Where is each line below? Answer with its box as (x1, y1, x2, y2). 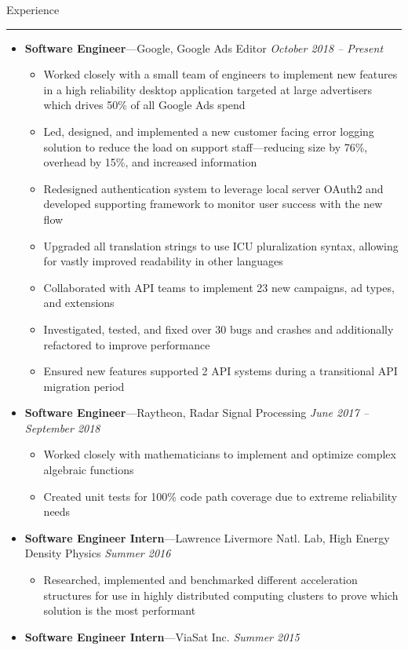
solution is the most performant (43, 602, 196, 619)
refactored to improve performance (43, 336, 210, 352)
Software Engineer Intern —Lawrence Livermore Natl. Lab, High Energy (24, 529, 390, 546)
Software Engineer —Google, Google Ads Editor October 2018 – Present (24, 39, 384, 56)
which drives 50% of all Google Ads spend (43, 97, 246, 113)
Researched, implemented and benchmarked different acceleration (43, 571, 358, 588)
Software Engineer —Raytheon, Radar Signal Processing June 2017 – (24, 404, 369, 421)
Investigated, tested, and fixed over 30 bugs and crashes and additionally (43, 320, 394, 337)
